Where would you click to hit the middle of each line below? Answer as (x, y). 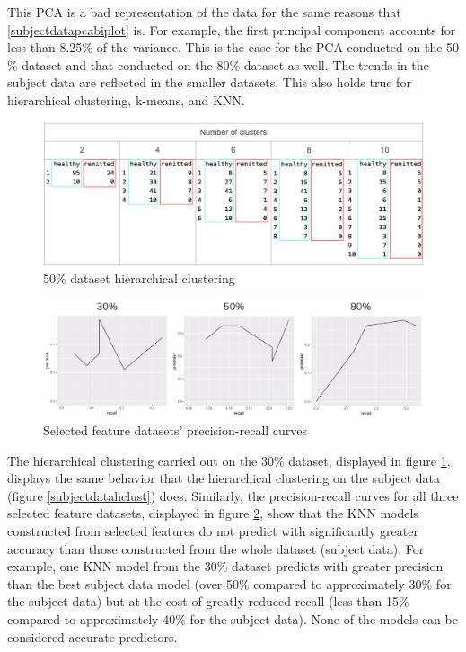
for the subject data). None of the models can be (324, 618)
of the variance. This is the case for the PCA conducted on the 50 (278, 47)
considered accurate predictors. (92, 636)
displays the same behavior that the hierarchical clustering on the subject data (224, 478)
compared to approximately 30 (338, 583)
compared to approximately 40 (92, 618)
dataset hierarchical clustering (153, 278)
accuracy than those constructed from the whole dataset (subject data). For (216, 548)
